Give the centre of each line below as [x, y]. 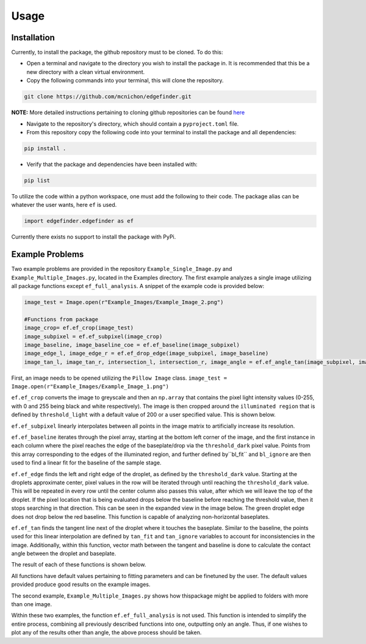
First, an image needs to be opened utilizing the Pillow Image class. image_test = [119, 378]
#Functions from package [61, 319]
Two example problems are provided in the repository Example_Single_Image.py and [122, 269]
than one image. [31, 604]
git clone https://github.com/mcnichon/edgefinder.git [108, 97]
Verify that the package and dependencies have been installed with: [112, 164]
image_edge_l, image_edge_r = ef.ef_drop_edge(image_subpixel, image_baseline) [146, 353]
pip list [37, 180]
